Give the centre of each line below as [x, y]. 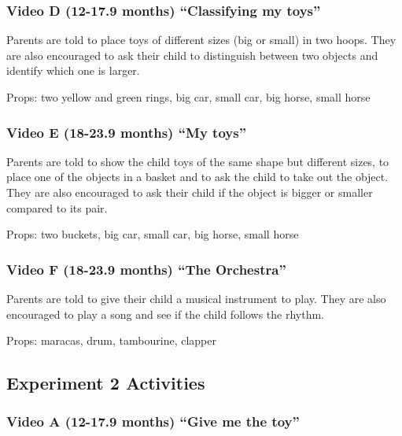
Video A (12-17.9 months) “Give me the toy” [153, 421]
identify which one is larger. [73, 70]
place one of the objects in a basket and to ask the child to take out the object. [197, 177]
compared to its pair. [57, 207]
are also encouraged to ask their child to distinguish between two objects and [192, 55]
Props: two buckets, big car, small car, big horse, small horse [153, 234]
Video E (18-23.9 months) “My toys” [126, 132]
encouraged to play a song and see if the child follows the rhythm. [165, 314]
